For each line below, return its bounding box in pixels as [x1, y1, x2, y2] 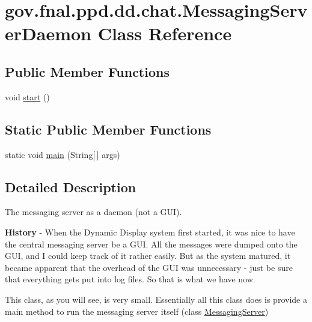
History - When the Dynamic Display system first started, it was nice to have [5, 225, 295, 238]
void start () [5, 90, 50, 103]
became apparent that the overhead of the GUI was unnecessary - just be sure [5, 261, 293, 273]
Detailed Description [5, 177, 136, 196]
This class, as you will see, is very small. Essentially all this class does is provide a [5, 293, 307, 305]
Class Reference [97, 21, 232, 46]
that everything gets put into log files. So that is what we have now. [5, 273, 255, 285]
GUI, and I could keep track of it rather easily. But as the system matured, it [5, 249, 291, 262]
